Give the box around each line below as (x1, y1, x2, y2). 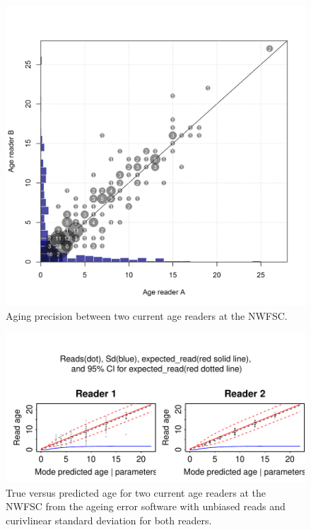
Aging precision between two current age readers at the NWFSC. (6, 308, 288, 323)
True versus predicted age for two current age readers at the (6, 485, 266, 500)
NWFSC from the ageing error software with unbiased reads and (6, 499, 286, 514)
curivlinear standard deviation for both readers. (6, 512, 212, 527)
